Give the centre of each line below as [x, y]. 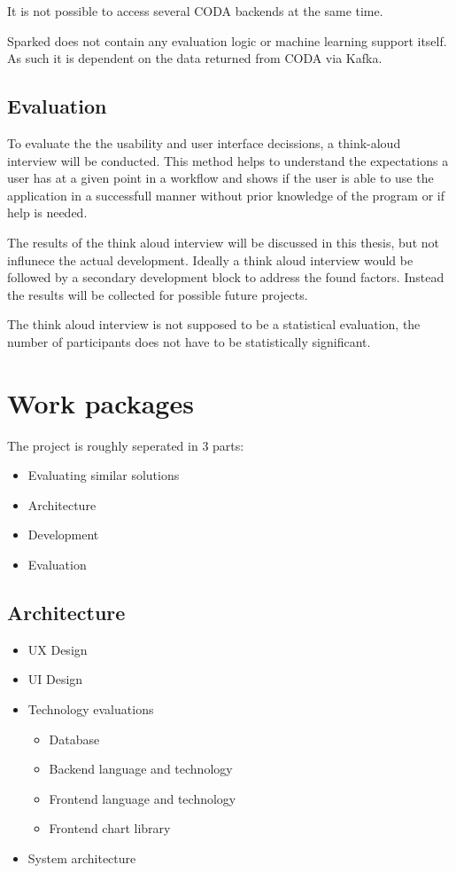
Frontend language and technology [143, 798]
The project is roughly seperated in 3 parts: [126, 445]
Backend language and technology [141, 769]
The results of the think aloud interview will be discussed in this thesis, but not [223, 242]
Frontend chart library [110, 828]
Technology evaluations [91, 709]
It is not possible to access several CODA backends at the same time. [195, 11]
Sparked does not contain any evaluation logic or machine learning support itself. [227, 40]
